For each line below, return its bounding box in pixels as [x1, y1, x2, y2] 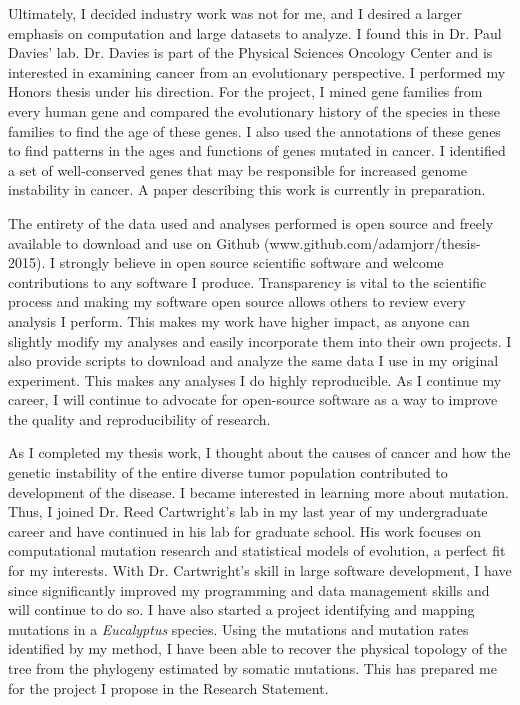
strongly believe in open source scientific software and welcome [59, 252, 444, 273]
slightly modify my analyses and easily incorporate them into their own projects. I [8, 330, 512, 351]
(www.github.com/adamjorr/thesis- [264, 232, 481, 253]
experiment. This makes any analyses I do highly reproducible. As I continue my [8, 369, 502, 390]
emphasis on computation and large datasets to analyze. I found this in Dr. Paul [8, 22, 502, 43]
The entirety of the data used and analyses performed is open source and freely [8, 212, 494, 233]
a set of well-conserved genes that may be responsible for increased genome [8, 159, 468, 180]
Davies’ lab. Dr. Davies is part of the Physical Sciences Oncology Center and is [8, 42, 493, 63]
